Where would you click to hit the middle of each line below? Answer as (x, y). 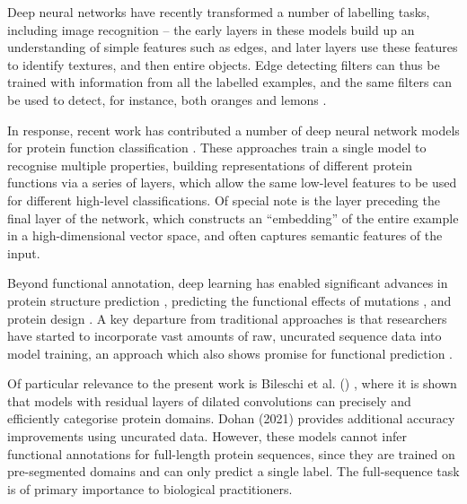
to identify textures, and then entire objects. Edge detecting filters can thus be (224, 64)
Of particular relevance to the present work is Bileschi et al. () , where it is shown (232, 383)
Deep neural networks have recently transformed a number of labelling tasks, (219, 12)
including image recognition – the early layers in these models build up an (211, 29)
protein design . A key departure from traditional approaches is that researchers (227, 318)
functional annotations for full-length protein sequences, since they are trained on (231, 453)
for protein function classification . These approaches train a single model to (217, 148)
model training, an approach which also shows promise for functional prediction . (230, 353)
